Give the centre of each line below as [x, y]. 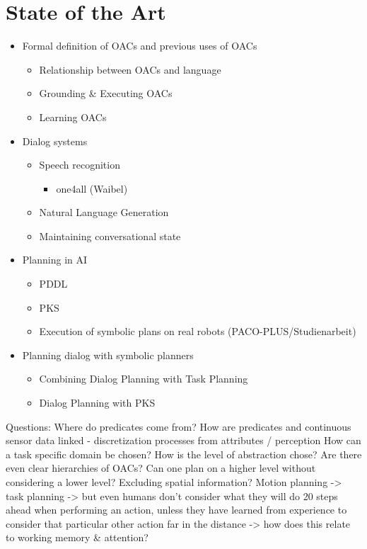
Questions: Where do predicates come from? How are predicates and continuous [179, 426]
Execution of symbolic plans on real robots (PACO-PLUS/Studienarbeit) [198, 331]
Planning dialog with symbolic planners [108, 355]
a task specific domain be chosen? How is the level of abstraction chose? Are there [184, 454]
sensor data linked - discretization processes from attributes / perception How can [183, 440]
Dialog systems [55, 141]
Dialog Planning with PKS [97, 403]
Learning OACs [73, 117]
